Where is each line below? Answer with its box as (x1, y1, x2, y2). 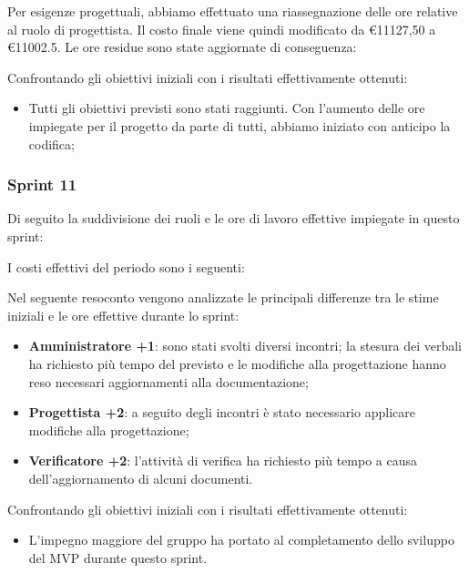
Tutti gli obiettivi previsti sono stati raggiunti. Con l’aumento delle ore (28, 98, 425, 118)
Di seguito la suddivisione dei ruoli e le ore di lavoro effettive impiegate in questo (7, 209, 460, 228)
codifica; (28, 134, 75, 153)
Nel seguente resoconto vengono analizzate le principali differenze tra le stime (7, 288, 439, 307)
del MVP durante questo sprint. (28, 547, 208, 567)
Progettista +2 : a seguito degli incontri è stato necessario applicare (28, 403, 415, 422)
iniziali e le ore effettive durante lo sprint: (7, 305, 240, 324)
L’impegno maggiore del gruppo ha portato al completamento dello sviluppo (28, 530, 454, 549)
